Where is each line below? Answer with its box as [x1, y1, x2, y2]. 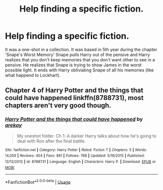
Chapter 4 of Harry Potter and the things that [5, 86, 144, 95]
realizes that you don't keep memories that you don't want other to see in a [5, 57, 155, 62]
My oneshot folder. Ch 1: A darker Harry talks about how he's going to [16, 133, 157, 139]
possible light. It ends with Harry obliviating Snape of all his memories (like [5, 67, 154, 73]
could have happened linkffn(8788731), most [5, 94, 144, 102]
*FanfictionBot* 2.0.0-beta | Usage [5, 178, 71, 185]
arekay [5, 122, 22, 129]
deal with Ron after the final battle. [16, 138, 86, 144]
